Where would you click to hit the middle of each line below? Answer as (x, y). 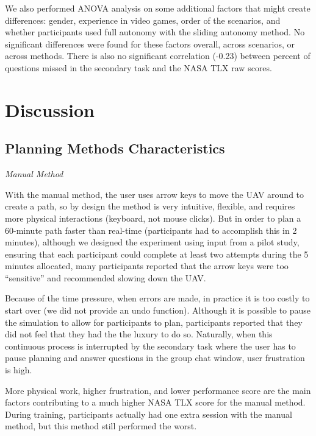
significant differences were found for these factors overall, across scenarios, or (150, 44)
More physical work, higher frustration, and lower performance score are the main (158, 390)
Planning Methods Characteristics (115, 148)
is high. (19, 370)
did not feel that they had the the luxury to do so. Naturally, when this (139, 334)
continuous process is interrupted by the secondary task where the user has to (150, 346)
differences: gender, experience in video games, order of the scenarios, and (143, 20)
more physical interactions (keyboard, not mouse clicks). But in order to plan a (153, 218)
